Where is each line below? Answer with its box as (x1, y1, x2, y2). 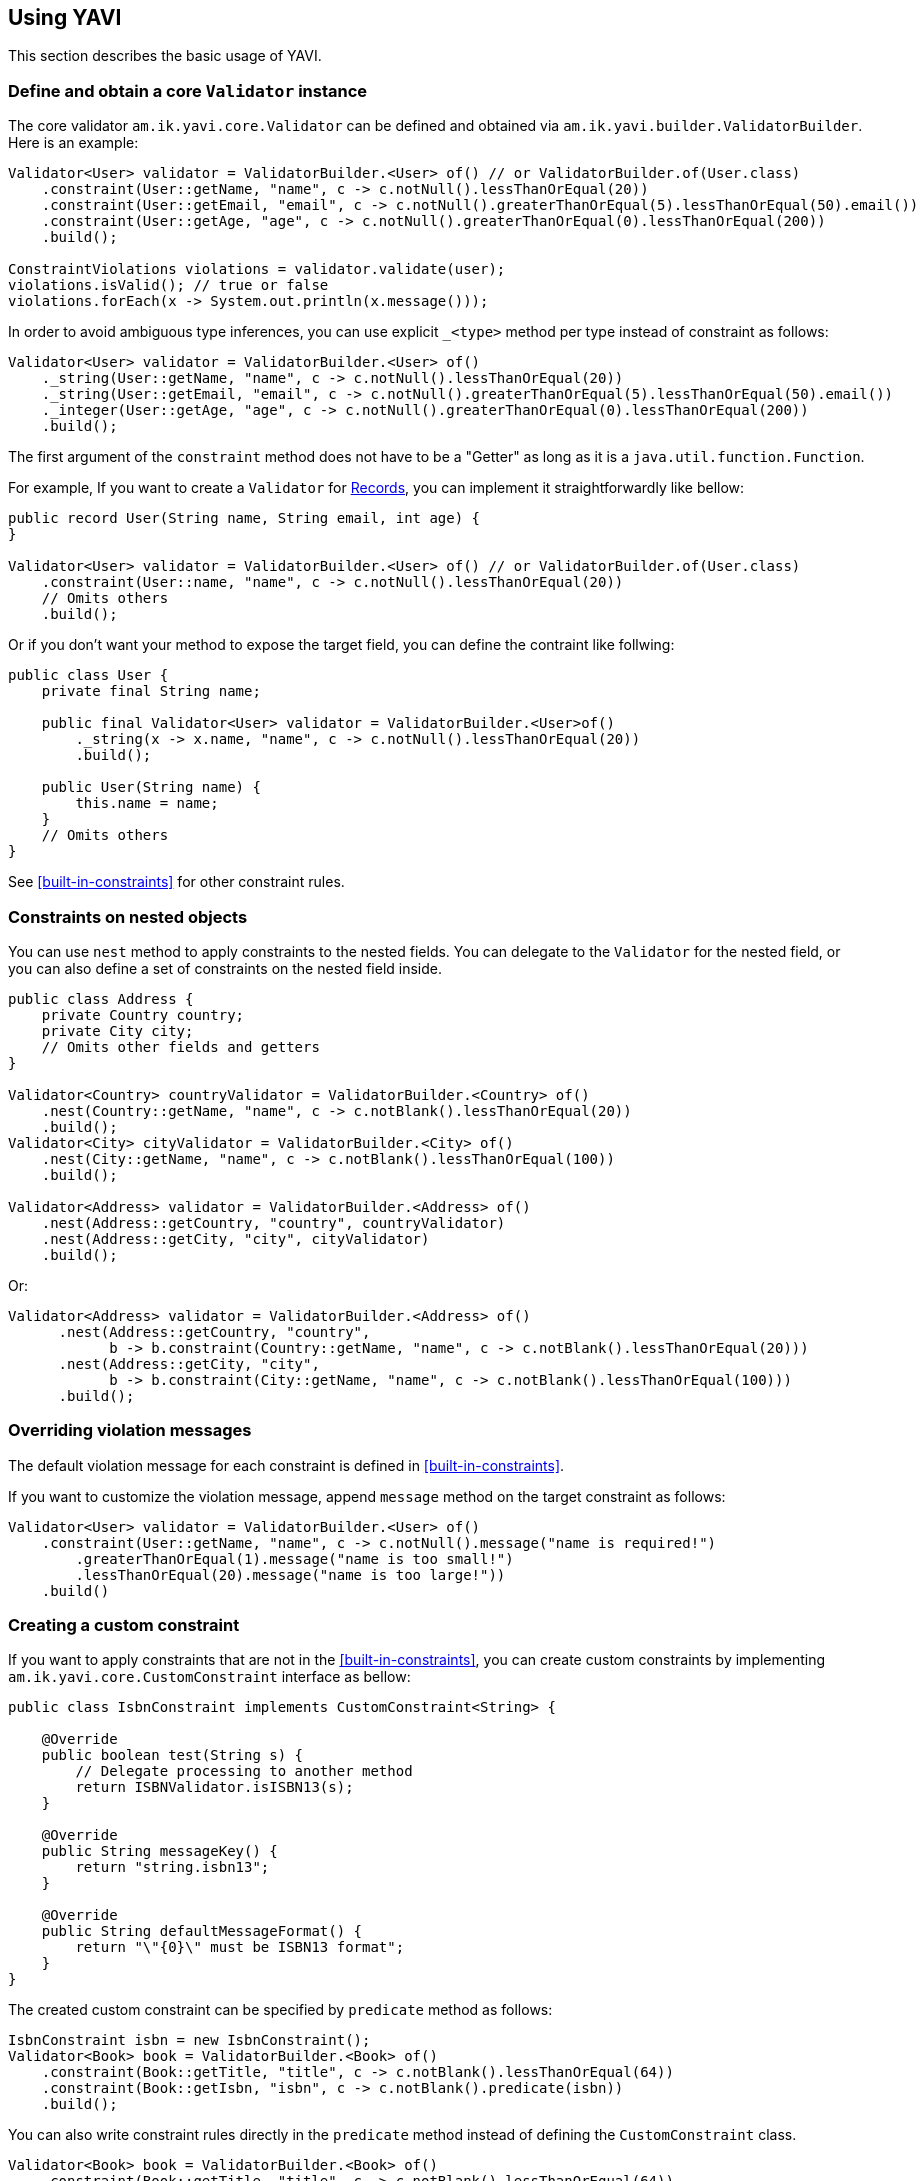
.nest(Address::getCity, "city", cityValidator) (41, 1230, 430, 1247)
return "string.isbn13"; (75, 1859, 270, 1876)
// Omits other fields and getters (41, 1038, 320, 1055)
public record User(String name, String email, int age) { (8, 510, 481, 527)
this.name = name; (75, 795, 219, 812)
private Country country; (41, 1006, 245, 1023)
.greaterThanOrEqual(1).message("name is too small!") (75, 1550, 514, 1567)
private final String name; (41, 683, 261, 700)
